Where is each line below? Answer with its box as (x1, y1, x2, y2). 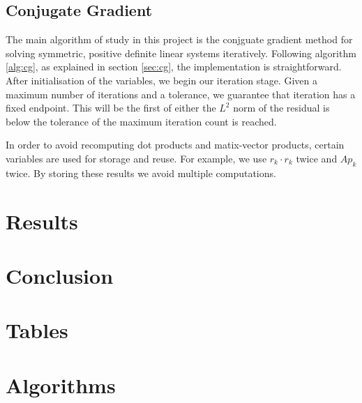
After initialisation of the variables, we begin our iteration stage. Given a (6, 73, 317, 87)
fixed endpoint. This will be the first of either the (6, 100, 216, 115)
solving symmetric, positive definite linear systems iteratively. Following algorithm (6, 45, 356, 60)
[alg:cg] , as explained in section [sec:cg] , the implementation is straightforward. (6, 59, 342, 74)
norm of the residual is (233, 100, 330, 115)
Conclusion (6, 261, 114, 289)
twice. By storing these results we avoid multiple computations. (6, 165, 276, 180)
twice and (296, 151, 338, 165)
